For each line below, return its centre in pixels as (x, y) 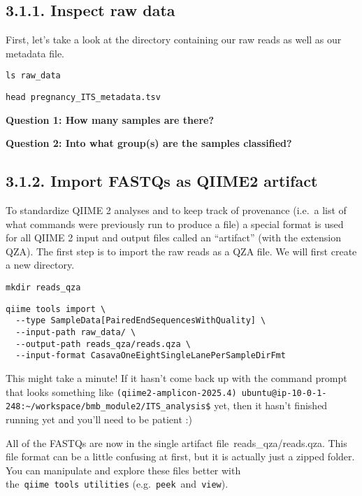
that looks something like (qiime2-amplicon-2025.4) (121, 391)
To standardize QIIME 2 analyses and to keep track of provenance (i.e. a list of (176, 210)
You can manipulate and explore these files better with (123, 470)
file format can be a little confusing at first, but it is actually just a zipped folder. (180, 456)
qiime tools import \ (56, 309)
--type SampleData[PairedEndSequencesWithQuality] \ (141, 321)
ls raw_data (33, 76)
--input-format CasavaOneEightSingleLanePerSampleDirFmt (151, 356)
